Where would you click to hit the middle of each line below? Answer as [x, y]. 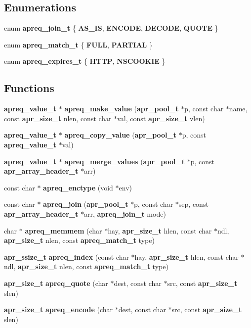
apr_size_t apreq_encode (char [58, 309]
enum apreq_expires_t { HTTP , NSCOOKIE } [85, 61]
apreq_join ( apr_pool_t [86, 204]
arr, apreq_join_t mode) [125, 213]
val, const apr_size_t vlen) [161, 118]
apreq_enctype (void [78, 187]
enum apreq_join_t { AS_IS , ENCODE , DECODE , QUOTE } [111, 28]
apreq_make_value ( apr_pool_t [122, 109]
